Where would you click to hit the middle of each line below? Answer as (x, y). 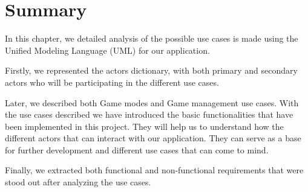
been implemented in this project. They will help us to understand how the (144, 126)
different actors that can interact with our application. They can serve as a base (153, 138)
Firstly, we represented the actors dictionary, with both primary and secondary (151, 70)
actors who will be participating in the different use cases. (112, 82)
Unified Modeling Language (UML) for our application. (107, 50)
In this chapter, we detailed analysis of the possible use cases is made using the (152, 38)
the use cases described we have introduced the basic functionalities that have (149, 114)
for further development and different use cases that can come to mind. (137, 149)
